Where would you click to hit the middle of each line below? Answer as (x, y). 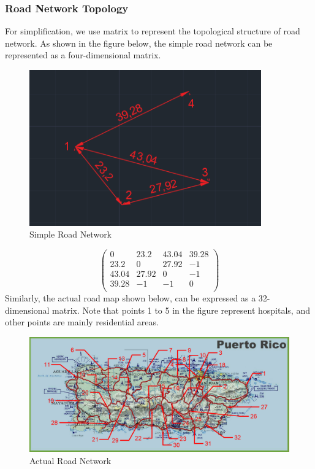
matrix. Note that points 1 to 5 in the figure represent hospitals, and (181, 310)
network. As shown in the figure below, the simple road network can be (139, 43)
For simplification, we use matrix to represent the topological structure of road (153, 31)
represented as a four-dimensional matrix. (83, 55)
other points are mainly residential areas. (82, 322)
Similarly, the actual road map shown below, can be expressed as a (131, 298)
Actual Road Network (70, 460)
